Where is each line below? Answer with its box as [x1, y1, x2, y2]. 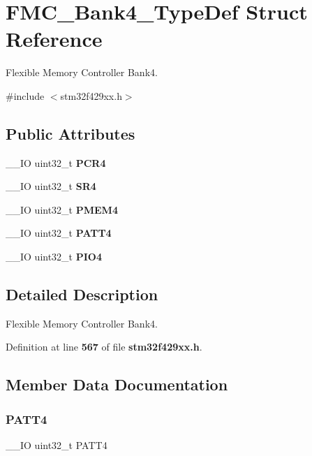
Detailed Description [6, 284, 158, 305]
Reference [6, 24, 103, 53]
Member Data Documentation [6, 374, 228, 395]
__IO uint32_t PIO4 [6, 249, 102, 264]
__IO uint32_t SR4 [6, 179, 96, 193]
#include [6, 88, 45, 103]
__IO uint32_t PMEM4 [6, 202, 118, 216]
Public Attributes [6, 122, 135, 144]
